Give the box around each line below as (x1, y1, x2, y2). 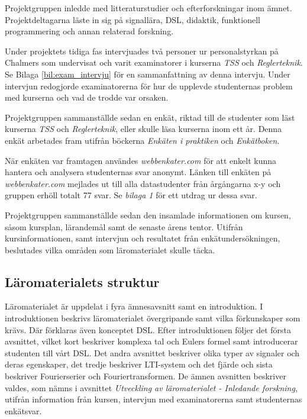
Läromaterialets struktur (5, 272, 160, 291)
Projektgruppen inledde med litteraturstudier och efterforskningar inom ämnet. (5, 2, 292, 14)
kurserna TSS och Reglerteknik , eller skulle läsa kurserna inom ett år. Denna (5, 123, 282, 135)
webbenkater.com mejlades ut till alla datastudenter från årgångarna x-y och (5, 177, 281, 189)
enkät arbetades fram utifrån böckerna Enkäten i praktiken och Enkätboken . (5, 134, 280, 146)
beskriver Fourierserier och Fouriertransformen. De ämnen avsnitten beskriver (5, 370, 286, 382)
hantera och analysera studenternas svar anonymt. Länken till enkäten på (5, 166, 272, 178)
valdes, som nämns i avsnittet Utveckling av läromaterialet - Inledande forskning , (5, 381, 298, 394)
